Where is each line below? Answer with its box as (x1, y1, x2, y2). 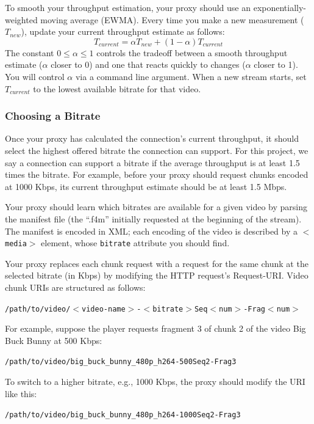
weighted (5, 13, 38, 26)
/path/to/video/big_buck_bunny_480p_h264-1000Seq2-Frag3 (5, 411, 241, 420)
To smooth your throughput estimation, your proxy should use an (5, 1, 251, 13)
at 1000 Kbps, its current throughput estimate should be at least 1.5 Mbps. (5, 180, 287, 192)
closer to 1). (254, 58, 298, 71)
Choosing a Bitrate (5, 108, 101, 123)
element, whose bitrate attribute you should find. (41, 236, 230, 249)
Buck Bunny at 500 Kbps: (5, 334, 102, 346)
